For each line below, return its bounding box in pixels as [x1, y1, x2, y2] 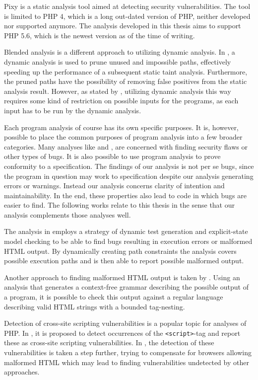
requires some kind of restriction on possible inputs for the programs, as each [4, 95, 239, 106]
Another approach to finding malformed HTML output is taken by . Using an [4, 272, 240, 282]
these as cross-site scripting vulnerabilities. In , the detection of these [4, 337, 214, 348]
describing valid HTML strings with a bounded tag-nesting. [4, 301, 185, 311]
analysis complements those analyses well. [4, 209, 131, 220]
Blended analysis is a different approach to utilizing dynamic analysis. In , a [4, 47, 235, 57]
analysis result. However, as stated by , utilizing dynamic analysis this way [4, 85, 231, 96]
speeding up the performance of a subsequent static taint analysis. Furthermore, [4, 66, 248, 76]
